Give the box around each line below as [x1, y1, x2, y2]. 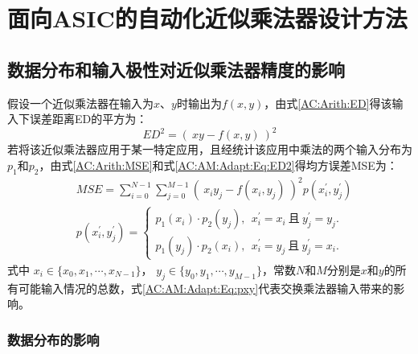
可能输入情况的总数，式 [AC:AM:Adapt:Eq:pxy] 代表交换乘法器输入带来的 [18, 279, 394, 296]
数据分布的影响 [7, 329, 100, 349]
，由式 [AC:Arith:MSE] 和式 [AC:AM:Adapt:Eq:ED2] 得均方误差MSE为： [39, 156, 398, 173]
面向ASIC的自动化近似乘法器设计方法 [7, 2, 408, 35]
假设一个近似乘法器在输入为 [7, 94, 154, 111]
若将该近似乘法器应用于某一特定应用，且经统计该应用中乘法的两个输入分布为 [7, 141, 412, 158]
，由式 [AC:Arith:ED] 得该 [264, 94, 392, 111]
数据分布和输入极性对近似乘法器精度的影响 [7, 56, 345, 81]
